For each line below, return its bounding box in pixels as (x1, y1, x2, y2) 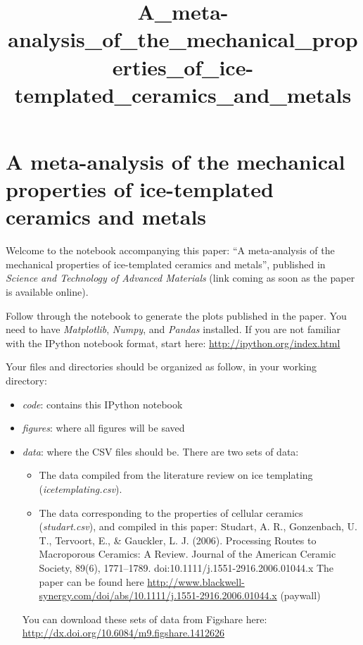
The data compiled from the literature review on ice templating (39, 468, 313, 482)
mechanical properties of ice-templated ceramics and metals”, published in (6, 256, 326, 271)
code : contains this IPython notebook (22, 396, 183, 411)
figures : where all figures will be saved (22, 420, 185, 435)
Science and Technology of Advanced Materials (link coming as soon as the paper (6, 270, 355, 285)
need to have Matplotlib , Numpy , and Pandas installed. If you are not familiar (6, 322, 340, 337)
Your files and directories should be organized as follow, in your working (6, 359, 317, 374)
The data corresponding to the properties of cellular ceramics (39, 505, 303, 520)
